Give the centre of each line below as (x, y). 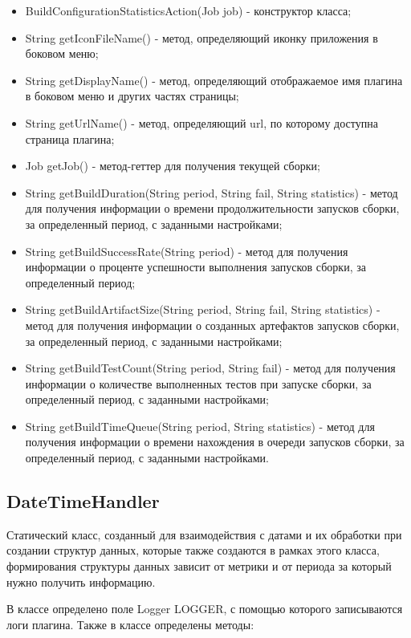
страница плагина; (70, 138)
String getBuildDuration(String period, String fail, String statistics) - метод (212, 192)
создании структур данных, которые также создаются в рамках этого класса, (193, 550)
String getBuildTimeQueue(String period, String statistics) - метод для (200, 426)
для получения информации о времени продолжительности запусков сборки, (212, 208)
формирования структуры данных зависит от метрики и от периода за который (199, 566)
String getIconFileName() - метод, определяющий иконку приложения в (201, 37)
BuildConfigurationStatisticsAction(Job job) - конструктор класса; (188, 10)
